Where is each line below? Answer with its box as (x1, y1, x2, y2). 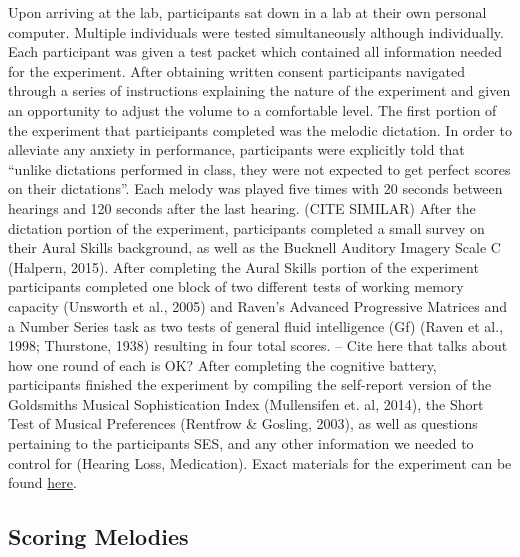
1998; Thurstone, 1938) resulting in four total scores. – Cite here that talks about (8, 335, 508, 356)
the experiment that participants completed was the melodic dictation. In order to (8, 119, 512, 140)
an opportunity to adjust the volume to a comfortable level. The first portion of (8, 99, 497, 120)
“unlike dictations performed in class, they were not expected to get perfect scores (8, 158, 511, 179)
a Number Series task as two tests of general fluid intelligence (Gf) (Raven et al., (8, 315, 504, 336)
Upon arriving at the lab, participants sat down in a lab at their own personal (8, 2, 487, 22)
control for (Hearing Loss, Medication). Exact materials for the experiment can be (8, 452, 512, 473)
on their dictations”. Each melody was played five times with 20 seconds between (8, 178, 503, 199)
